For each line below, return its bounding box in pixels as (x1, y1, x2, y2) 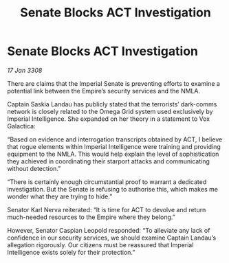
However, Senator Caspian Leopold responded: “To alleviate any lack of (7, 226, 210, 234)
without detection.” (7, 164, 61, 172)
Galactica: (7, 122, 36, 130)
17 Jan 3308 (7, 66, 43, 74)
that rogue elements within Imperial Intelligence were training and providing (7, 142, 221, 150)
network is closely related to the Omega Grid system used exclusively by (7, 107, 213, 115)
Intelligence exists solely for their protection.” (7, 248, 135, 256)
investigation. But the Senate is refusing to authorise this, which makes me (7, 185, 219, 193)
